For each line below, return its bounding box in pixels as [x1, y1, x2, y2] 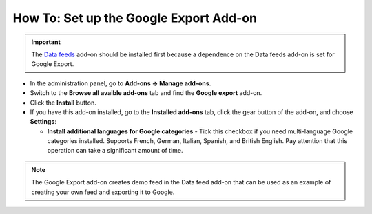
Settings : [30, 118, 56, 126]
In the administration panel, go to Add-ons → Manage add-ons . [30, 79, 211, 87]
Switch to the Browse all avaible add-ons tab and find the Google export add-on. [30, 89, 262, 97]
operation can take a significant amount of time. [47, 147, 183, 155]
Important [31, 38, 61, 46]
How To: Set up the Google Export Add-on [12, 10, 258, 25]
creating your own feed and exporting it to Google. [31, 188, 175, 196]
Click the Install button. [30, 98, 96, 107]
